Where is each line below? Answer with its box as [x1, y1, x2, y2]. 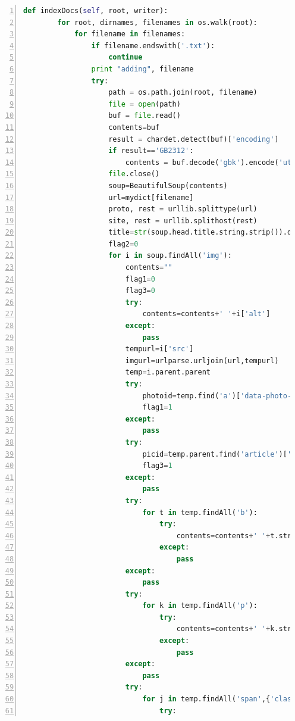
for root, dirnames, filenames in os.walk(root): [57, 18, 258, 27]
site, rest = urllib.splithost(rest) [108, 216, 258, 225]
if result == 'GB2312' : [108, 146, 194, 155]
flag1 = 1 [142, 403, 172, 412]
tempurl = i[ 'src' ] [125, 345, 194, 354]
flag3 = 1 [142, 461, 172, 470]
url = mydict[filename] [108, 193, 194, 202]
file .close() [108, 170, 160, 179]
